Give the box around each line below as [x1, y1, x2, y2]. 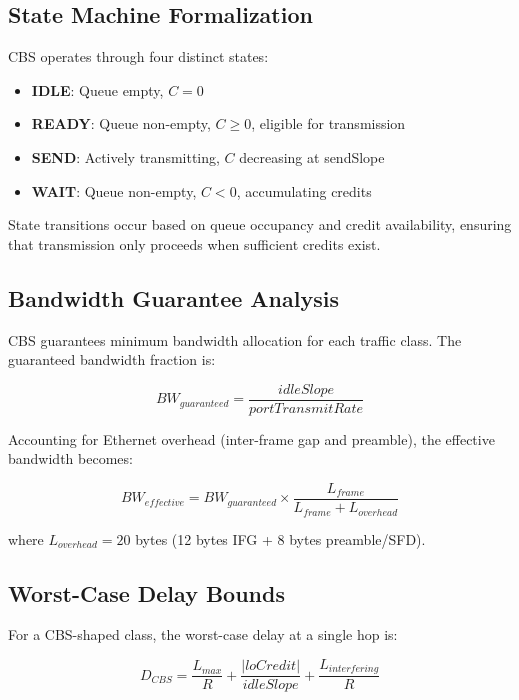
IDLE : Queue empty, [31, 79, 164, 100]
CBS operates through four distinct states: [8, 46, 269, 67]
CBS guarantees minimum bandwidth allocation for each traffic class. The [8, 329, 462, 350]
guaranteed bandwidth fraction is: [8, 349, 216, 370]
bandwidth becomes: [8, 448, 133, 469]
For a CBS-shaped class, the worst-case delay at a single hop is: [8, 624, 398, 645]
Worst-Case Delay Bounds [8, 577, 285, 608]
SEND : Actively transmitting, [31, 146, 220, 167]
